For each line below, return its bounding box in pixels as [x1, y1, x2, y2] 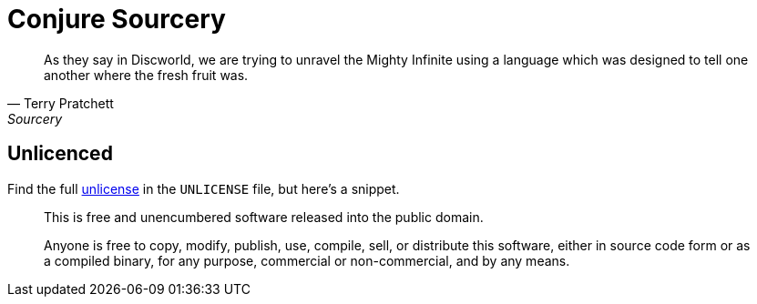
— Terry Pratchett [7, 95, 114, 111]
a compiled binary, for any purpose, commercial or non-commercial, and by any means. [44, 252, 570, 269]
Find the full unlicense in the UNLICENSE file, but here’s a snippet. [7, 180, 400, 197]
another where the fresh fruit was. [44, 66, 249, 83]
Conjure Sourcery [7, 4, 226, 35]
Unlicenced [7, 142, 113, 166]
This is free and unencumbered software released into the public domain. [44, 208, 484, 225]
